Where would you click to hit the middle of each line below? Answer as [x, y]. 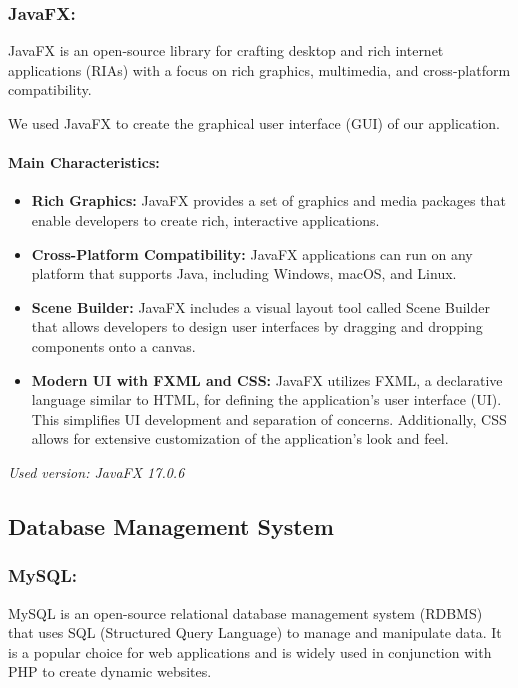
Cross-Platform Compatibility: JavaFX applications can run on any [252, 253]
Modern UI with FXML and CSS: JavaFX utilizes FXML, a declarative [267, 379]
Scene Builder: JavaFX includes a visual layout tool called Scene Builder [260, 306]
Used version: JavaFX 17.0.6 [96, 471]
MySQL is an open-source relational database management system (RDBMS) [245, 612]
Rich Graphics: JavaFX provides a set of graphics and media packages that [268, 200]
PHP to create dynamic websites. [110, 671]
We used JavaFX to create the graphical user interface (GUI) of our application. [254, 123]
